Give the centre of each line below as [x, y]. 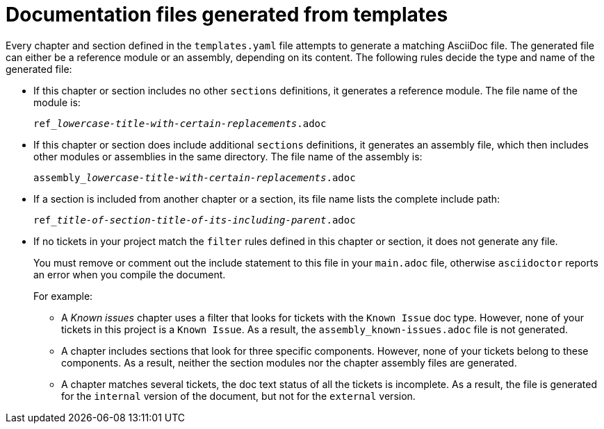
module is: [57, 102]
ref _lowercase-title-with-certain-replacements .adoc [180, 123]
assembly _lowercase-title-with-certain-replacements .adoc [195, 177]
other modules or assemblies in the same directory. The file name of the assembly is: [228, 156]
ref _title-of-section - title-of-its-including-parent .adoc [195, 220]
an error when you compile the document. [130, 274]
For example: [63, 296]
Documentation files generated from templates [227, 15]
